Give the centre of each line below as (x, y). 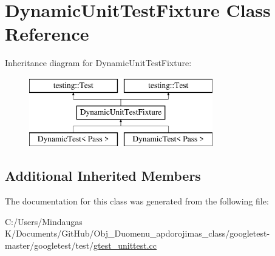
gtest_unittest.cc (125, 245)
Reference (47, 34)
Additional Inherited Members (103, 176)
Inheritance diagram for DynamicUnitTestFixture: (98, 63)
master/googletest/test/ (49, 245)
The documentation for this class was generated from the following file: (137, 201)
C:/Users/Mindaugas (44, 221)
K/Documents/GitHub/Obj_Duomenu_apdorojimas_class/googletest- (137, 233)
